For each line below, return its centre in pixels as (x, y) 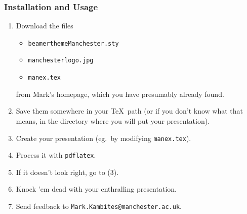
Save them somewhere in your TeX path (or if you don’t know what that (129, 111)
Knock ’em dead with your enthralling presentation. (96, 189)
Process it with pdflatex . (56, 155)
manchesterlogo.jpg (61, 61)
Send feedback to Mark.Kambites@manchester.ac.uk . (99, 206)
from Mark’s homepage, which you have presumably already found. (120, 94)
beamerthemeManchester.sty (73, 43)
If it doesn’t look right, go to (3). (67, 172)
